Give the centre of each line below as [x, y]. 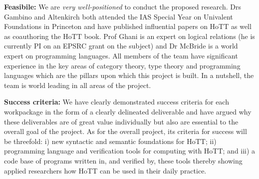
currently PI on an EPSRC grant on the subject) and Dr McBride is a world [121, 46]
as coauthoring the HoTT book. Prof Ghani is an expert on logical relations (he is [129, 36]
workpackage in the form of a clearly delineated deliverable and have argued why [128, 111]
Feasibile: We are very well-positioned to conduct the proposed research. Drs [123, 6]
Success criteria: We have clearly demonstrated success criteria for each [117, 102]
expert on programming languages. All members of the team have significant [121, 55]
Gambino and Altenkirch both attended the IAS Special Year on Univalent [119, 16]
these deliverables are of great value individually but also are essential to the [121, 121]
